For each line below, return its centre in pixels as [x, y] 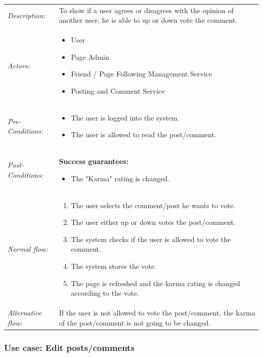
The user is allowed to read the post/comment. [144, 134]
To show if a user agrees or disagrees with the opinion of [146, 10]
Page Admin [90, 56]
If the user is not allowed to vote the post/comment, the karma [157, 313]
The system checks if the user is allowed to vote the [151, 239]
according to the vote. [105, 293]
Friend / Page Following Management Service [142, 74]
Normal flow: [28, 249]
